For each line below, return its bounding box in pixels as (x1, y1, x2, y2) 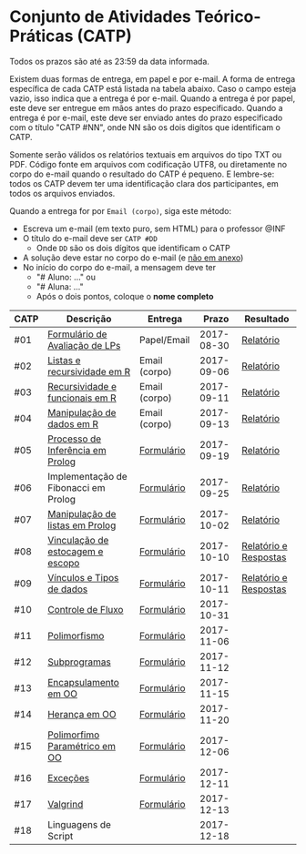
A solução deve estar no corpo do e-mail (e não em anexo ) (22, 252, 244, 263)
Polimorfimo (46, 728, 100, 741)
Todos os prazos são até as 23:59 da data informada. (9, 56, 209, 66)
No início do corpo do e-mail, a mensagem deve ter (22, 261, 217, 272)
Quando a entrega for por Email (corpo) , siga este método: (9, 205, 232, 216)
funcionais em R (46, 391, 117, 404)
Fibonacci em (46, 481, 106, 493)
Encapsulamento (46, 676, 120, 688)
